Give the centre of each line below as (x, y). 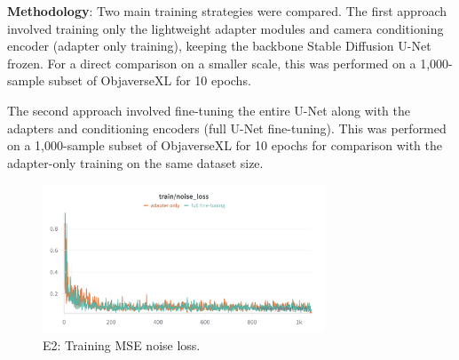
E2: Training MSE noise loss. (122, 344)
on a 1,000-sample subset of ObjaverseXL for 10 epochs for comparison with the (225, 145)
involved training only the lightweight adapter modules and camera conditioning (226, 28)
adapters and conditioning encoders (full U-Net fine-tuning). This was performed (227, 128)
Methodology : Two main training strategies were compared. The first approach (227, 11)
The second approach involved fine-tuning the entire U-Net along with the (209, 110)
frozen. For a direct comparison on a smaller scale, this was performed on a (212, 63)
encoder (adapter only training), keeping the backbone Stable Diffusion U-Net (219, 46)
